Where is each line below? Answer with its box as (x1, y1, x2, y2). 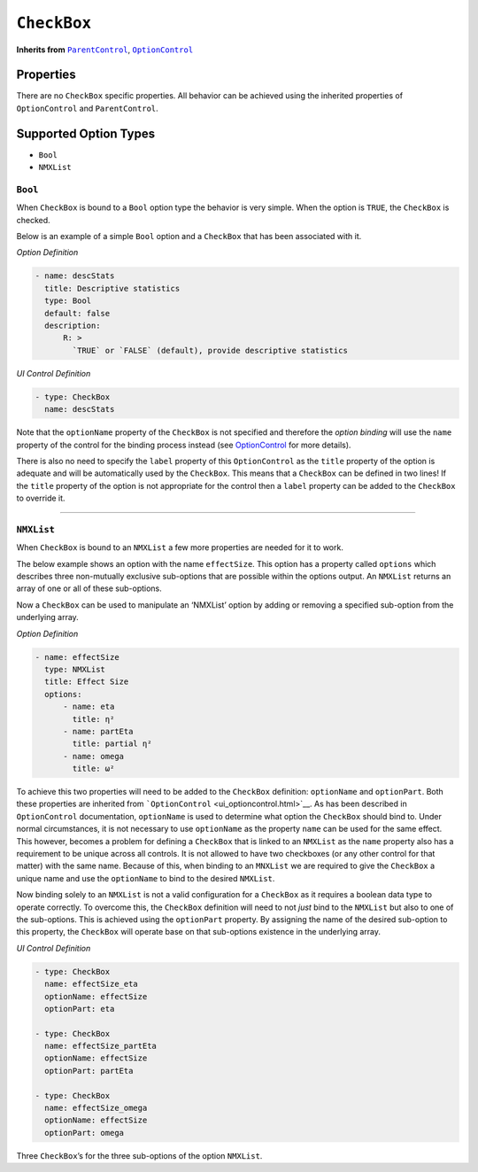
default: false (44, 308, 111, 318)
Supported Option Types (16, 126, 155, 141)
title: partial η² (72, 739, 152, 749)
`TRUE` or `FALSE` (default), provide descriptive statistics (72, 345, 349, 355)
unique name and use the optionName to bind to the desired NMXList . (16, 873, 275, 883)
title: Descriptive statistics (44, 283, 181, 293)
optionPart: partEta (44, 1066, 134, 1075)
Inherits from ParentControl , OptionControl (16, 44, 194, 55)
